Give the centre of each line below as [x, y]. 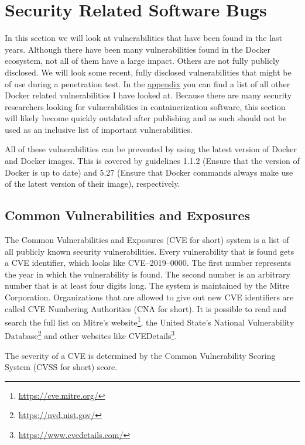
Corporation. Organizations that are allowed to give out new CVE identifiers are [149, 297]
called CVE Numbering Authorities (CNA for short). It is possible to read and [146, 308]
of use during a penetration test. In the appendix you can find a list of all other [148, 83]
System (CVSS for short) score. [61, 367]
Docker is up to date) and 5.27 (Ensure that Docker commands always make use [149, 172]
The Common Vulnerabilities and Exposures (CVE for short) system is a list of [147, 240]
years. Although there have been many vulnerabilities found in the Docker [138, 49]
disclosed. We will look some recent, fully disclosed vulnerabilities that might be [148, 72]
